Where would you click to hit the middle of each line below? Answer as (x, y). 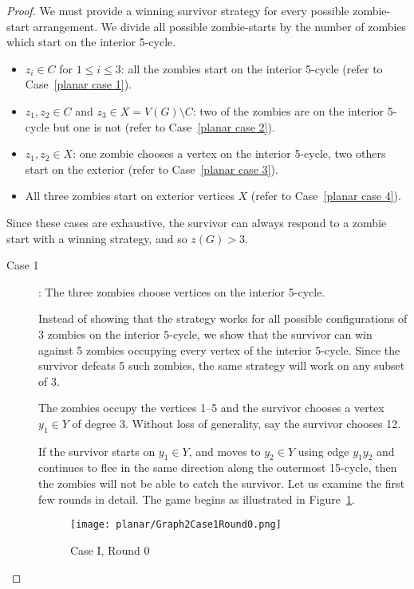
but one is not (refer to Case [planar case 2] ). (164, 126)
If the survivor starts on (97, 451)
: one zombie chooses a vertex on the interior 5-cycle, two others (229, 153)
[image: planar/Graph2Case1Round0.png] (176, 525)
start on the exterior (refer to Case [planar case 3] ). (152, 169)
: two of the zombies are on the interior (288, 110)
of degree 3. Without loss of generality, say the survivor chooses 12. (237, 423)
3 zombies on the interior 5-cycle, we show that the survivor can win (205, 334)
